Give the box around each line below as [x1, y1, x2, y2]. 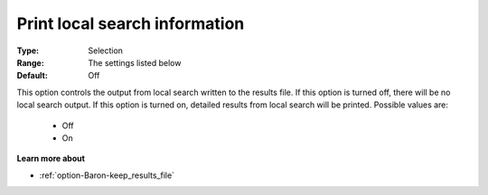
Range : [16, 57, 44, 68]
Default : [16, 70, 49, 81]
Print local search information [16, 14, 245, 33]
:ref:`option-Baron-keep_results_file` [39, 170, 175, 181]
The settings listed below [88, 57, 182, 68]
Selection [88, 45, 124, 56]
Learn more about [16, 153, 86, 164]
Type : [16, 45, 40, 56]
